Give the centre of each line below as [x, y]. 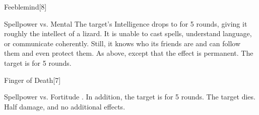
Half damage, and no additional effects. [65, 106]
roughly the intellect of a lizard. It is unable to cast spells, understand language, [128, 33]
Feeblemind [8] [25, 7]
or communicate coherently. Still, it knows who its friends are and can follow [122, 43]
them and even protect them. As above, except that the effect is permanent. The [129, 53]
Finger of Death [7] [33, 80]
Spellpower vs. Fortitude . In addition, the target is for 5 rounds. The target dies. [130, 97]
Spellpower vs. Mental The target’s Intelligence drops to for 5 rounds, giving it [126, 23]
